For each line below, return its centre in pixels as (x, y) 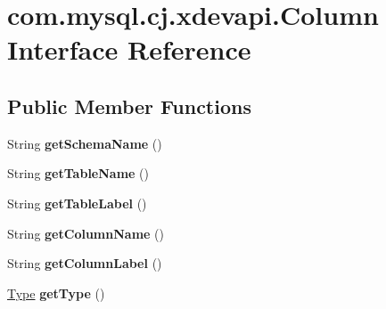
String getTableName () (78, 173)
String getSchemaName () (85, 143)
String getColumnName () (86, 233)
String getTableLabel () (77, 203)
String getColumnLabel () (85, 263)
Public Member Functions (129, 106)
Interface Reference (129, 49)
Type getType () (56, 293)
